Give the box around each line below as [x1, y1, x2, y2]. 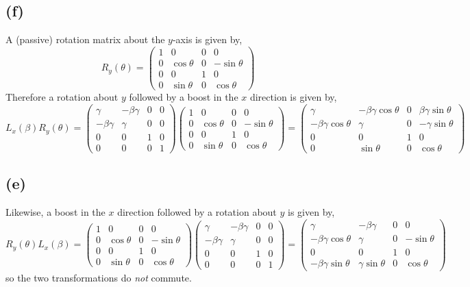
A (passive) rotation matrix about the [5, 32, 165, 47]
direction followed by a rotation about [117, 204, 277, 219]
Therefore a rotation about [5, 89, 119, 103]
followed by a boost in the [129, 89, 238, 103]
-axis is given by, [172, 32, 243, 47]
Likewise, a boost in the [5, 204, 106, 219]
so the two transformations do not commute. [5, 270, 192, 284]
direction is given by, [249, 89, 337, 103]
